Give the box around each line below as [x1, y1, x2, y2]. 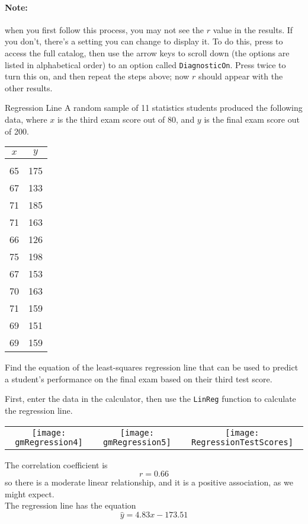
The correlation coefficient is [5, 458, 108, 471]
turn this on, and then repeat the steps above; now [5, 70, 190, 82]
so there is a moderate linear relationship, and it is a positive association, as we [5, 476, 293, 488]
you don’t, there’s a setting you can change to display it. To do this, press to [5, 35, 283, 47]
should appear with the [198, 70, 283, 82]
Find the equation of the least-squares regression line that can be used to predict [5, 361, 299, 373]
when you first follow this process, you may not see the [5, 23, 204, 36]
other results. [5, 81, 53, 94]
